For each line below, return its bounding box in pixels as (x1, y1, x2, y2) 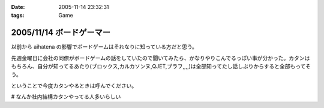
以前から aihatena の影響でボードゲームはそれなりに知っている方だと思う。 (11, 43, 198, 50)
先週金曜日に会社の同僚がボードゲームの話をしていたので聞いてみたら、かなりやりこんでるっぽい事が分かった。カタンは (11, 54, 310, 61)
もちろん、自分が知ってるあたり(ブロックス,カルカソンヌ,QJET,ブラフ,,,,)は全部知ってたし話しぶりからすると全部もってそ (11, 63, 311, 70)
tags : (11, 12, 25, 19)
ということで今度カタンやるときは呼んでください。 (11, 82, 137, 89)
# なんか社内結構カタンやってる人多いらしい (11, 93, 121, 100)
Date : (11, 4, 25, 10)
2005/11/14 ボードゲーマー (11, 28, 111, 38)
